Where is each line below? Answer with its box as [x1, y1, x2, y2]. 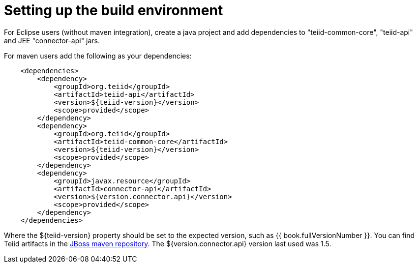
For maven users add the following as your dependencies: [4, 51, 192, 60]
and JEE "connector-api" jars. [4, 36, 100, 45]
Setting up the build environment [4, 2, 223, 19]
